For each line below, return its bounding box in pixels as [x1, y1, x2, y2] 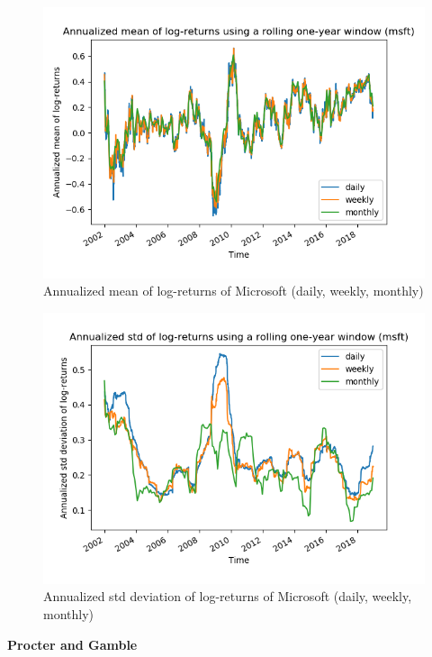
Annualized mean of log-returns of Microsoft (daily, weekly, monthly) [43, 281, 424, 300]
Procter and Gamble [7, 634, 138, 653]
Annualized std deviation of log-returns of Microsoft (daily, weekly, [43, 587, 412, 606]
